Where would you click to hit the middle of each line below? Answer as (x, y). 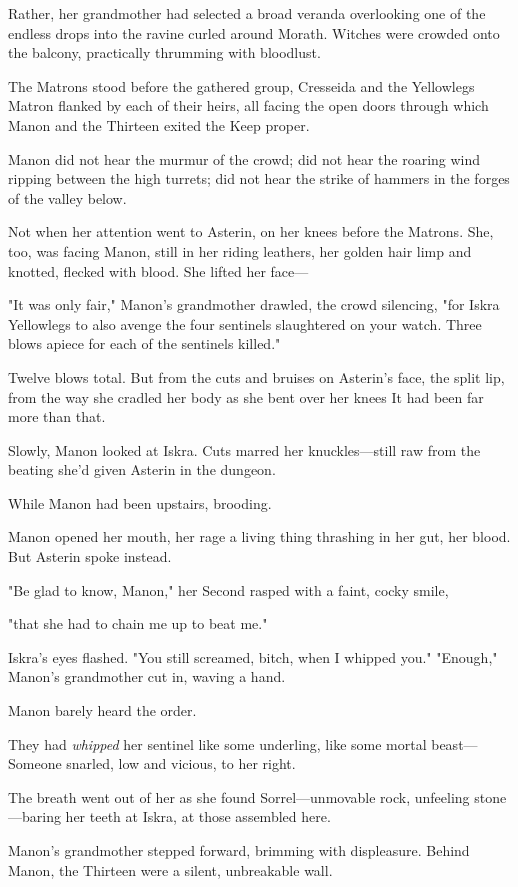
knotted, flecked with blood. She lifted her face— (158, 270)
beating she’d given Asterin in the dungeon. (142, 469)
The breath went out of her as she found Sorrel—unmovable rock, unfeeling (239, 796)
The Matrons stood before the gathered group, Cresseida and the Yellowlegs (241, 85)
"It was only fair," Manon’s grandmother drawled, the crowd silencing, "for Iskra (254, 304)
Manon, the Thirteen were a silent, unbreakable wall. (170, 869)
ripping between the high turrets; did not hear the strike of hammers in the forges (259, 178)
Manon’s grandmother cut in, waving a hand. (147, 676)
